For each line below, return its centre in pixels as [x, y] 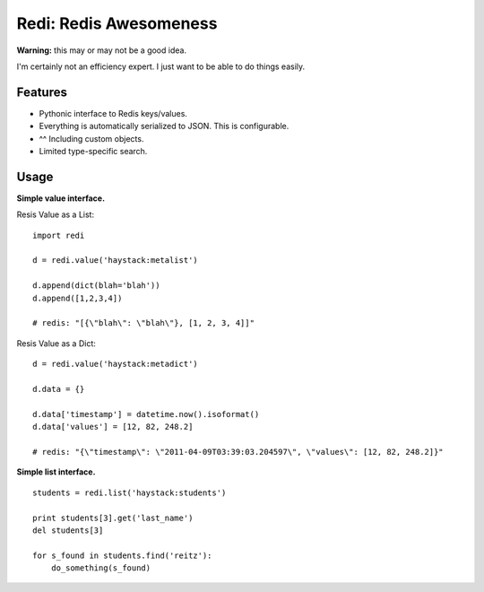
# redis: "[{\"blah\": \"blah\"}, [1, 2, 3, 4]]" [144, 323]
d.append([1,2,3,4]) [78, 298]
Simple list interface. [56, 472]
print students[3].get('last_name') [113, 518]
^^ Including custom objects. [91, 138]
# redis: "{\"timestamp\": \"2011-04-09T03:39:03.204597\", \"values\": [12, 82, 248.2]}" [238, 452]
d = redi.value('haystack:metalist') [116, 261]
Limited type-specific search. [93, 152]
